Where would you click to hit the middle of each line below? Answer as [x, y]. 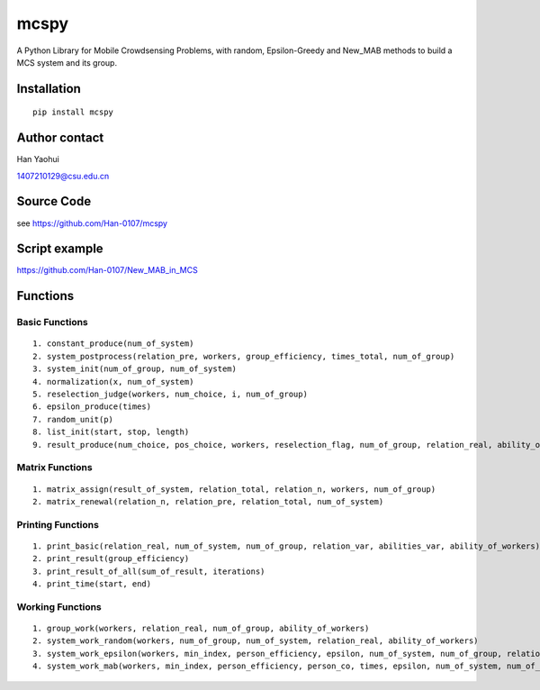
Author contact [60, 138]
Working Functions [59, 606]
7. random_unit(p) [73, 419]
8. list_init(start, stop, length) [111, 432]
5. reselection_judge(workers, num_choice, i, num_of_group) [170, 394]
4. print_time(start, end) [92, 584]
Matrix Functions [55, 468]
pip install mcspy [73, 112]
